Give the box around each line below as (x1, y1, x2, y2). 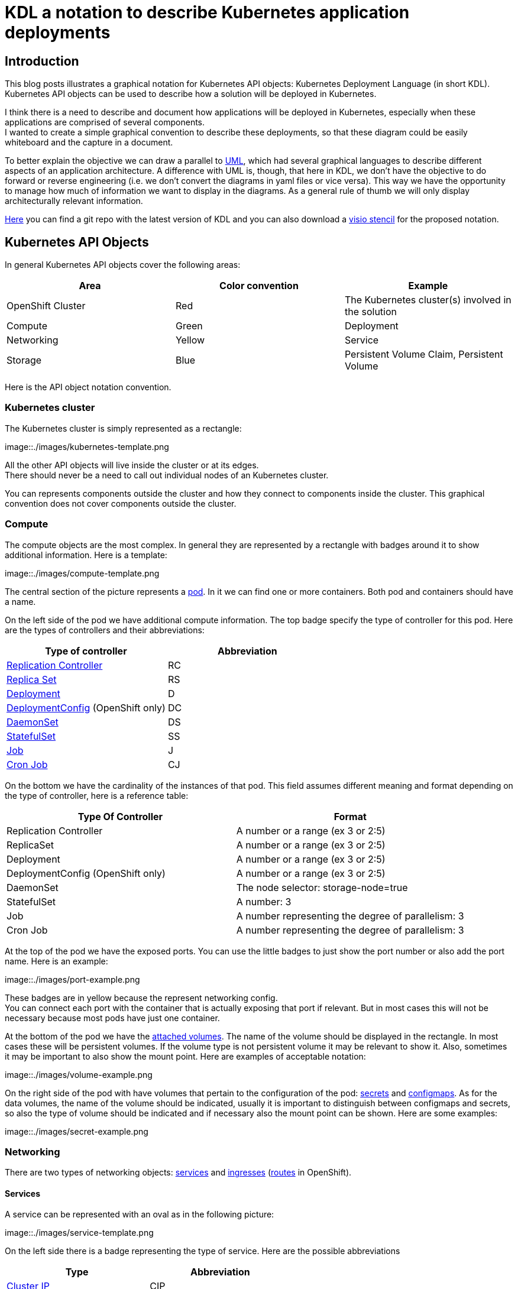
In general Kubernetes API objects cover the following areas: (5, 260, 241, 270)
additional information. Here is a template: (5, 549, 167, 560)
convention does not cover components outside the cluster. (5, 498, 237, 509)
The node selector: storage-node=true (236, 881, 408, 893)
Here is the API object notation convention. (5, 382, 171, 393)
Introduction (5, 53, 79, 69)
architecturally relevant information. (5, 196, 143, 206)
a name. (5, 596, 36, 607)
